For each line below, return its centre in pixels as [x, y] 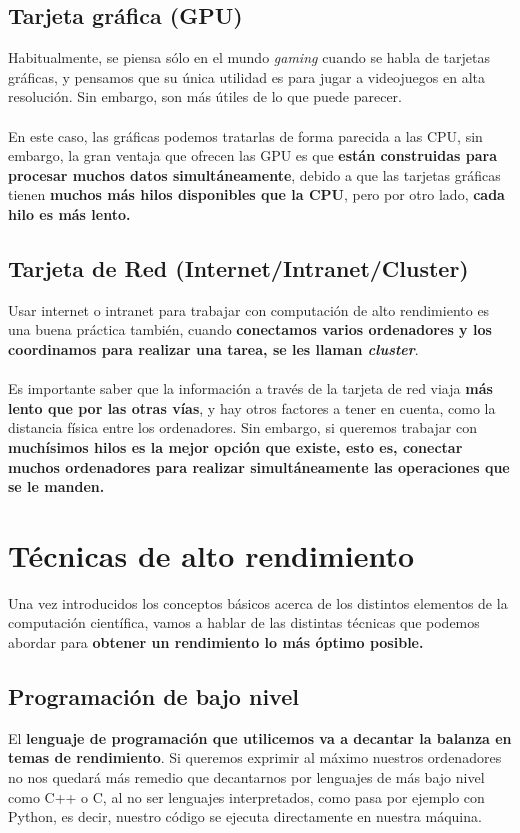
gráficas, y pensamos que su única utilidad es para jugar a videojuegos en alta [246, 76]
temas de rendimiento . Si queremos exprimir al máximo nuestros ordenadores [255, 757]
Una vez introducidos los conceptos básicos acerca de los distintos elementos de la [258, 602]
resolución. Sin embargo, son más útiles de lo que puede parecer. [205, 96]
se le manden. [56, 486]
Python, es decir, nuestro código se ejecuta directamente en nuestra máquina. [245, 816]
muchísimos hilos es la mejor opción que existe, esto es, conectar [235, 446]
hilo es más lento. [69, 213]
